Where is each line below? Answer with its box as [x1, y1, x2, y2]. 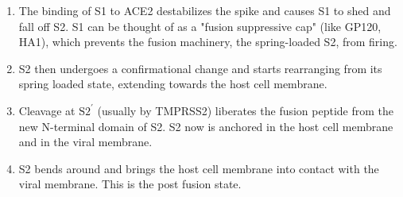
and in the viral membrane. [18, 133, 153, 150]
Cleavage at [18, 102, 76, 118]
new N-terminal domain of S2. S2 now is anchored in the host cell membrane [18, 118, 393, 134]
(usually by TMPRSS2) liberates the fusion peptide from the [97, 102, 394, 118]
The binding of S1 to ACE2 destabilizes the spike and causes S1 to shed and [18, 2, 391, 18]
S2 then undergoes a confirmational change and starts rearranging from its [18, 60, 382, 76]
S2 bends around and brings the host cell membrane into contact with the [18, 160, 379, 176]
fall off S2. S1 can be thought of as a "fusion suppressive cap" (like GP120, [18, 17, 382, 34]
